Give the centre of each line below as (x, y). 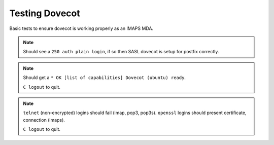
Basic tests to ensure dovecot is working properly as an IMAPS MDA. (81, 28)
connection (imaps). (44, 120)
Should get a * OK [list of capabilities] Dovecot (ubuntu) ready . (105, 78)
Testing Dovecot (45, 13)
